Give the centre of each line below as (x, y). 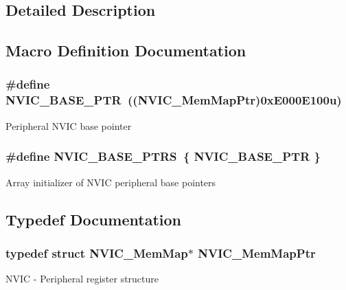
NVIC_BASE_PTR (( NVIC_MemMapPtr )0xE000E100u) (174, 100)
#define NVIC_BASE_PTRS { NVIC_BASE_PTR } (163, 156)
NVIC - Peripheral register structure (82, 279)
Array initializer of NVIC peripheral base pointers (111, 182)
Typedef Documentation (93, 219)
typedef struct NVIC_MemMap (97, 253)
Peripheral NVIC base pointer (69, 125)
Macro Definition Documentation (126, 51)
